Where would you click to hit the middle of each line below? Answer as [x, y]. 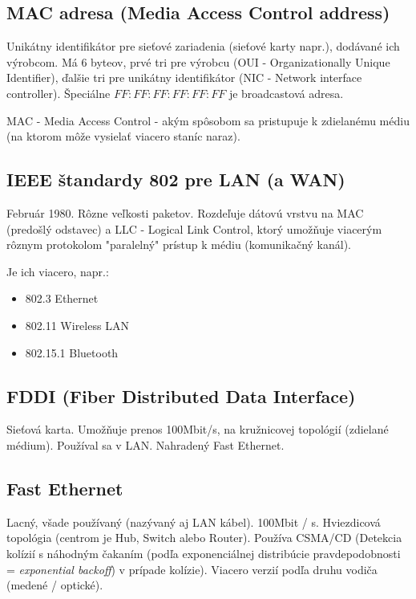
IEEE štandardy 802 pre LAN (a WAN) [176, 179]
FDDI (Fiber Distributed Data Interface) [181, 395]
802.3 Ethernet [62, 298]
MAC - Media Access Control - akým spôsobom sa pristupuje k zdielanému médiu [208, 120]
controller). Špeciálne [59, 93]
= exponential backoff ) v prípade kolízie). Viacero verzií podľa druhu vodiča [192, 569]
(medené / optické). [55, 585]
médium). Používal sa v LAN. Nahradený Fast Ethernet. [145, 444]
